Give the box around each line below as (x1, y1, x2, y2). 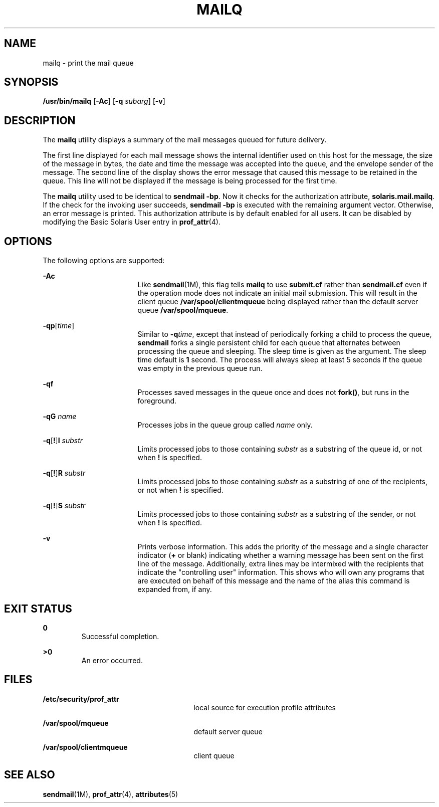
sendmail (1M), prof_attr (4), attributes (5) (43, 789, 178, 798)
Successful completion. (81, 632, 159, 641)
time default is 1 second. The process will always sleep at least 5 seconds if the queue (137, 355, 422, 364)
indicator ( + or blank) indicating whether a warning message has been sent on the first (137, 551, 423, 560)
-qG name (43, 412, 77, 421)
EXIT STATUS (4, 602, 72, 615)
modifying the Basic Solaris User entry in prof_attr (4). (43, 218, 221, 227)
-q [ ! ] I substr (43, 436, 83, 445)
